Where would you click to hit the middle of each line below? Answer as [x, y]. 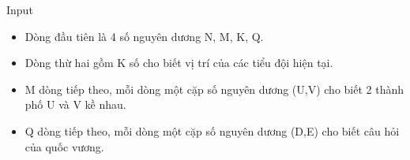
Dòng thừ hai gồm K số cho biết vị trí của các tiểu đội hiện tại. [179, 63]
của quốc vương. [64, 146]
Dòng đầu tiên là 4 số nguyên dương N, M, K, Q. [144, 36]
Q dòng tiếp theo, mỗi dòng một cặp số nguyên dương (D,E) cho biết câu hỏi [212, 130]
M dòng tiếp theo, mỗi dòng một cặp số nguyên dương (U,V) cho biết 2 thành [214, 89]
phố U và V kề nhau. [75, 104]
